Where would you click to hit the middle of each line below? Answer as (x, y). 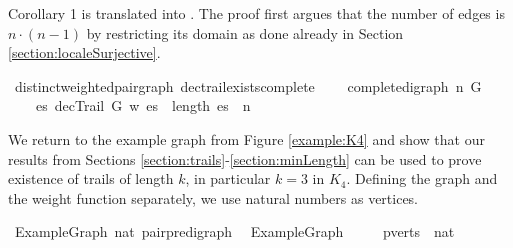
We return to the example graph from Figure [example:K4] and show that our (246, 138)
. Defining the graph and (422, 178)
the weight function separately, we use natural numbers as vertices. (213, 197)
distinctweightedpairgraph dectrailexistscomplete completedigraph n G (248, 85)
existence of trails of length (91, 178)
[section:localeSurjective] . (84, 52)
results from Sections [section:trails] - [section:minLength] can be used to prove (245, 158)
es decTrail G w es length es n (143, 105)
